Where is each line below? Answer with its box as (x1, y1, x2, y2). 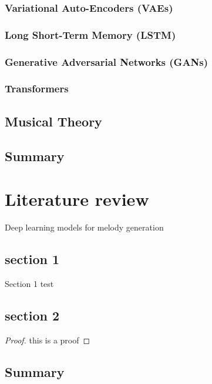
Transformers (5, 81, 69, 96)
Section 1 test (5, 277, 54, 289)
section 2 (5, 306, 60, 324)
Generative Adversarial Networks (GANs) (5, 54, 208, 69)
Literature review (5, 187, 149, 211)
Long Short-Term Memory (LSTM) (5, 27, 176, 42)
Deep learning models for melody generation (5, 221, 164, 233)
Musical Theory (5, 112, 102, 130)
